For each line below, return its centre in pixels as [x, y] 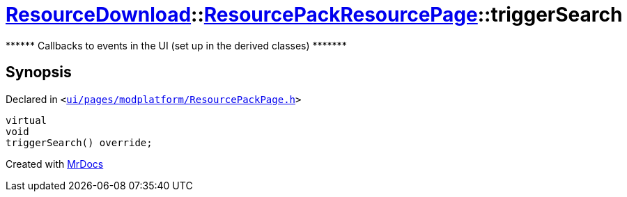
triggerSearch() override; [79, 142]
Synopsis [39, 72]
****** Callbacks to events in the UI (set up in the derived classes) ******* [176, 45]
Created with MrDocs [55, 164]
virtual [26, 120]
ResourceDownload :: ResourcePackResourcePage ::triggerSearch [314, 15]
